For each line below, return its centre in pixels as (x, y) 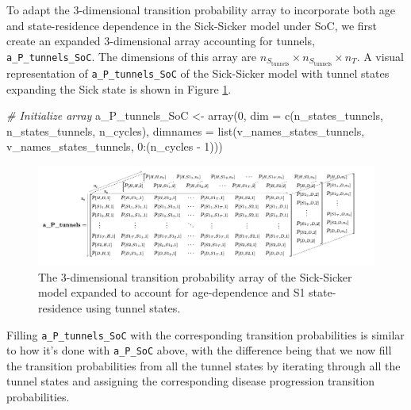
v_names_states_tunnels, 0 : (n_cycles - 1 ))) (115, 146)
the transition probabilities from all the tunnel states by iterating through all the (204, 365)
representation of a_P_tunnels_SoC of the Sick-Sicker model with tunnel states (198, 73)
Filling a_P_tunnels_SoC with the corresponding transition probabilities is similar (205, 334)
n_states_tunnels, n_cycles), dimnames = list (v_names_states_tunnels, (186, 130)
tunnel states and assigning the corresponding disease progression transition (191, 381)
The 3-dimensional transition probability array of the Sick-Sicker (195, 276)
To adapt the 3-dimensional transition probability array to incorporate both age (201, 10)
